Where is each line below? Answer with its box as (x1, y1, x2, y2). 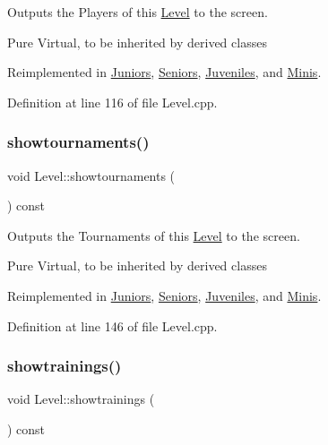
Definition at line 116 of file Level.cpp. (7, 92, 218, 111)
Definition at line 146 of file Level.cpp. (7, 316, 218, 335)
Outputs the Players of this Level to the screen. (7, 3, 268, 21)
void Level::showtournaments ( (7, 166, 176, 184)
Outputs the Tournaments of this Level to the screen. (7, 226, 300, 244)
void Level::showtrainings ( (7, 389, 155, 408)
